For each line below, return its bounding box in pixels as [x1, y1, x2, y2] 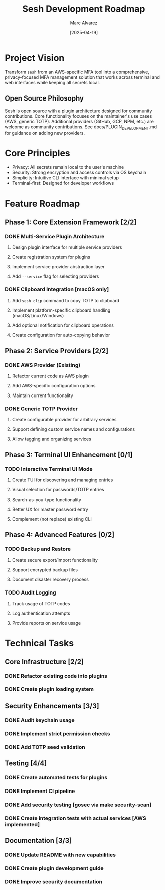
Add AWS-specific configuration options [12, 383, 96, 389]
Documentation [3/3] [5, 836, 72, 845]
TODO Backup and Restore [5, 546, 71, 553]
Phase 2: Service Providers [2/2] [5, 346, 109, 355]
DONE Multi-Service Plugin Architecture [5, 233, 105, 240]
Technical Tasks [5, 638, 74, 649]
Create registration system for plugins [12, 254, 91, 260]
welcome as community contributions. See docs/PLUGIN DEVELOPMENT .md [5, 124, 157, 131]
